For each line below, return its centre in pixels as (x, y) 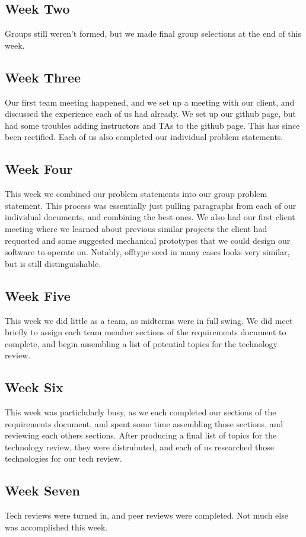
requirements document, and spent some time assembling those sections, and (144, 423)
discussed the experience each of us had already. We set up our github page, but (150, 114)
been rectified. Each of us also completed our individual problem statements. (144, 137)
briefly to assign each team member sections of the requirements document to (146, 332)
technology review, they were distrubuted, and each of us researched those (139, 447)
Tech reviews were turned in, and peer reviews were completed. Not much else (146, 515)
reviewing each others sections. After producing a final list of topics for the (141, 435)
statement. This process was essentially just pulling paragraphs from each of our (151, 205)
